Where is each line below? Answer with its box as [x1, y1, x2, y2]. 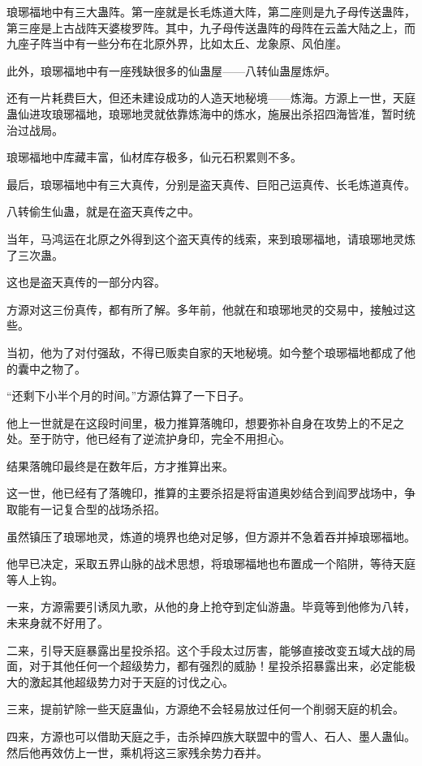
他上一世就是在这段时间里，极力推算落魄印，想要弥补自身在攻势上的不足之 [6, 414, 404, 431]
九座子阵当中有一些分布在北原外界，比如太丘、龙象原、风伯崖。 [6, 35, 347, 52]
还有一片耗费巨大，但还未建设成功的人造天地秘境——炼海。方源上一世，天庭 [6, 89, 416, 106]
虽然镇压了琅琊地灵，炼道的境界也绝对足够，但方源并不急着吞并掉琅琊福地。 [6, 527, 416, 544]
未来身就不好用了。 [6, 614, 109, 631]
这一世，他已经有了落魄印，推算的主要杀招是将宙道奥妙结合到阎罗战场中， [6, 484, 404, 501]
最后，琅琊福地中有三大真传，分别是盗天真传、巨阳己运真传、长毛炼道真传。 [6, 175, 416, 192]
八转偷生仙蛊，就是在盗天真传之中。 [6, 203, 200, 220]
